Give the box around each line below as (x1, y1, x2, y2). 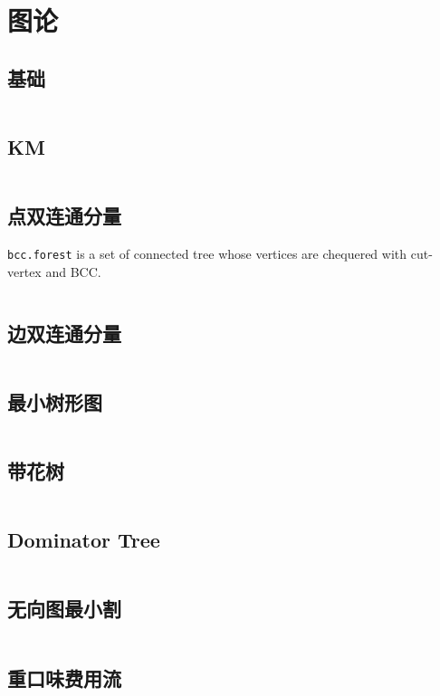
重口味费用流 (7, 663, 121, 691)
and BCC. (45, 262, 101, 281)
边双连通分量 (7, 319, 121, 347)
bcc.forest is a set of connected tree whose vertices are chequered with (7, 243, 407, 262)
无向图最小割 (7, 595, 121, 623)
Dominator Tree (7, 526, 160, 554)
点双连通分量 (7, 202, 121, 230)
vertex (7, 262, 42, 281)
